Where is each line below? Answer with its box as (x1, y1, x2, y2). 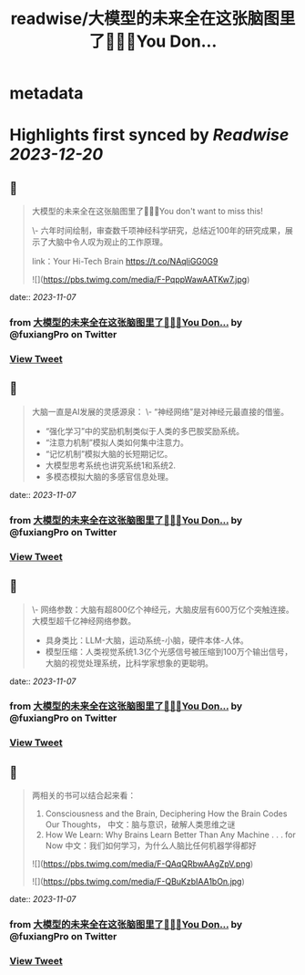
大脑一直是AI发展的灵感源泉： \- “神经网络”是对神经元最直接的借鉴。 (31, 406, 290, 417)
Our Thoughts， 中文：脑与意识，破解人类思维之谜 (45, 819, 236, 830)
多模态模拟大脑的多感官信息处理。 (45, 471, 174, 482)
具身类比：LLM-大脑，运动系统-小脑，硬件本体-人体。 (45, 635, 249, 646)
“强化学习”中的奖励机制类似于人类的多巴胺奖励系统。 (45, 425, 244, 436)
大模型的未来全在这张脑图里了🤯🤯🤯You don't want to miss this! (31, 206, 264, 217)
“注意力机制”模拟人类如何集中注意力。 (45, 437, 188, 448)
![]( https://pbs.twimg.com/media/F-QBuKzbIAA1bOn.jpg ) (31, 876, 246, 887)
